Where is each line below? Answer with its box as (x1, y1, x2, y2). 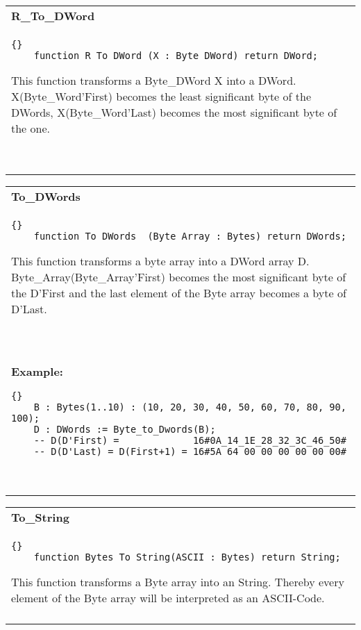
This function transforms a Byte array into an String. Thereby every (11, 574, 344, 590)
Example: (11, 363, 63, 379)
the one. (11, 120, 51, 136)
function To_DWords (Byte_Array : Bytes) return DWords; (33, 231, 346, 242)
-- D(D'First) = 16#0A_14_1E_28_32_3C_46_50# (33, 435, 346, 446)
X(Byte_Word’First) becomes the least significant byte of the (11, 88, 311, 104)
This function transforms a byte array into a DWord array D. (11, 253, 310, 269)
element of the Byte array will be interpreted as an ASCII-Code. (11, 590, 325, 606)
